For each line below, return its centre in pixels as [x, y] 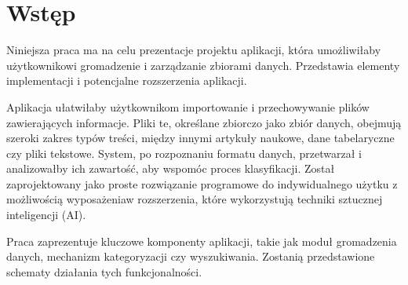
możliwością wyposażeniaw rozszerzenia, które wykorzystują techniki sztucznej [195, 199]
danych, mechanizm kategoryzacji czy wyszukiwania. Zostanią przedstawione [191, 256]
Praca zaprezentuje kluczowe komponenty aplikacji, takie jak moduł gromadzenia [202, 241]
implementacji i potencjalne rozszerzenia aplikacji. [127, 80]
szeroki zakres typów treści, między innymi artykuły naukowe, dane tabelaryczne [200, 138]
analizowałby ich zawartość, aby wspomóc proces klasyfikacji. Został [171, 168]
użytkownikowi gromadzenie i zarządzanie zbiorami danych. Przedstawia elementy [203, 65]
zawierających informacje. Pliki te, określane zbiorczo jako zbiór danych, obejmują [204, 122]
